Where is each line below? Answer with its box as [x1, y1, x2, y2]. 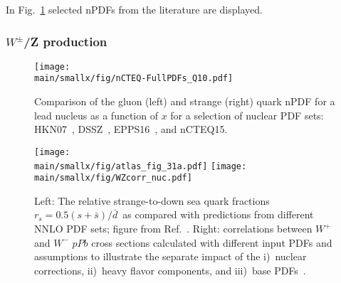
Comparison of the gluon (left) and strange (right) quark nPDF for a [34, 94, 335, 109]
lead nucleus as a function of [34, 107, 158, 122]
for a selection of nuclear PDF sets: [170, 107, 324, 122]
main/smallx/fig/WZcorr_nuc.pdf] [34, 173, 192, 183]
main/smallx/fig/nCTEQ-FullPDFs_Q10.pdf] [34, 73, 234, 84]
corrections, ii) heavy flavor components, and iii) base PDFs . [34, 262, 306, 277]
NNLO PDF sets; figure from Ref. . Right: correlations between [34, 221, 313, 236]
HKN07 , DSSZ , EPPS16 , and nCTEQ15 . [34, 122, 228, 137]
